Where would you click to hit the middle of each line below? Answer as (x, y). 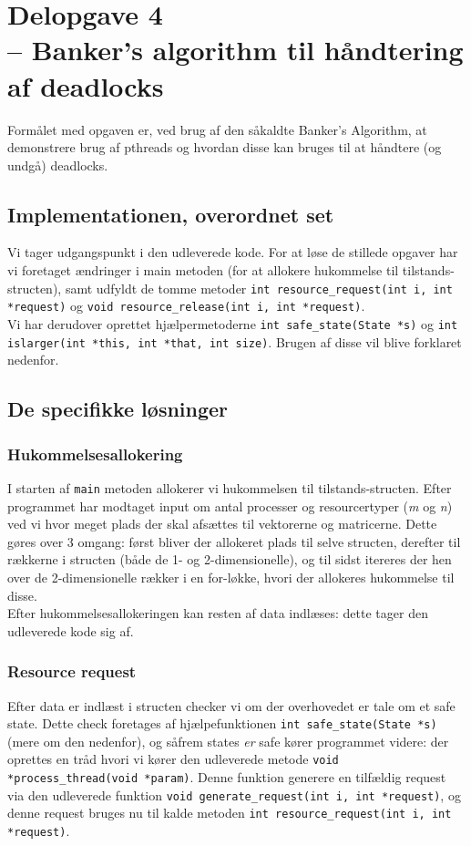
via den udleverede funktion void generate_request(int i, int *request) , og (234, 794)
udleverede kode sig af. (71, 630)
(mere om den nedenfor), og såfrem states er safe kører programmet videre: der (228, 741)
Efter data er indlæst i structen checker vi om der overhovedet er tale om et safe (231, 705)
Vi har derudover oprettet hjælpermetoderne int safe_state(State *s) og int (233, 323)
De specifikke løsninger (118, 409)
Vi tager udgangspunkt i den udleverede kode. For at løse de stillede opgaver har (233, 252)
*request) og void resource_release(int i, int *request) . (186, 306)
